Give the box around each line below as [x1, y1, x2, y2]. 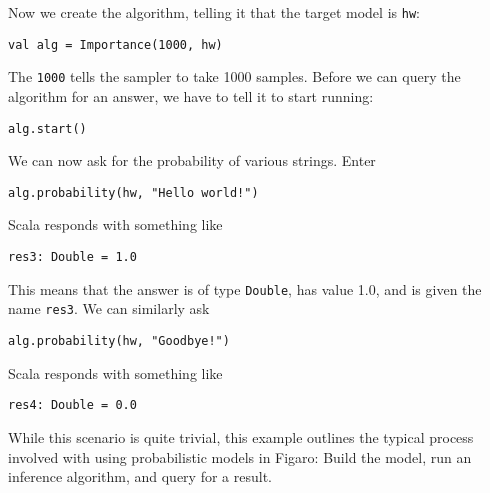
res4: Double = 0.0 [8, 398, 137, 413]
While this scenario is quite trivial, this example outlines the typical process [8, 426, 474, 447]
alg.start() [8, 121, 87, 136]
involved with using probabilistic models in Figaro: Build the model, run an [8, 446, 472, 467]
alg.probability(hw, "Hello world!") [8, 185, 259, 200]
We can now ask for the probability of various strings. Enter [8, 150, 376, 171]
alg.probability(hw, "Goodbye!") [8, 334, 230, 349]
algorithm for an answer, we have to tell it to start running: [8, 85, 374, 106]
